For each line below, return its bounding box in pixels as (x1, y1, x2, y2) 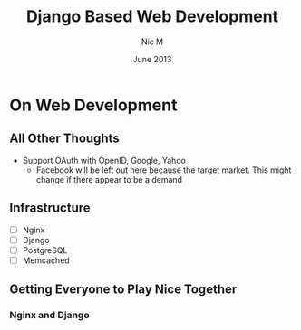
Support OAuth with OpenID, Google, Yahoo (22, 155, 186, 165)
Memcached (22, 255, 70, 266)
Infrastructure (9, 201, 91, 216)
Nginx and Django (9, 309, 90, 322)
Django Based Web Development (25, 6, 279, 27)
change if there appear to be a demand (35, 174, 183, 184)
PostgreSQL (22, 244, 68, 255)
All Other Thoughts (9, 131, 120, 146)
